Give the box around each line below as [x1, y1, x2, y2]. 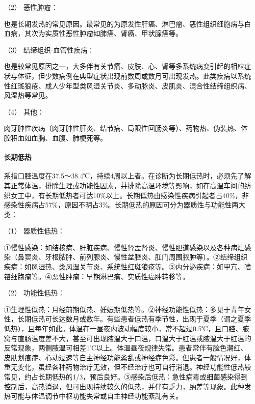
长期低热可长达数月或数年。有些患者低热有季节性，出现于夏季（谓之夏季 [17, 314, 251, 324]
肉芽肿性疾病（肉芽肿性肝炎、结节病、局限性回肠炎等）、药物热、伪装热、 [4, 123, 241, 133]
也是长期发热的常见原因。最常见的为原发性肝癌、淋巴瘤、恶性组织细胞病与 [4, 18, 244, 29]
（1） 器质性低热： [4, 226, 65, 236]
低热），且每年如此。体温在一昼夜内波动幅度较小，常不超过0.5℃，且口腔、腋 [4, 323, 250, 334]
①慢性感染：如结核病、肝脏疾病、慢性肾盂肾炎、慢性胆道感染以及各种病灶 [4, 242, 244, 252]
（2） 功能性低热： [4, 288, 65, 298]
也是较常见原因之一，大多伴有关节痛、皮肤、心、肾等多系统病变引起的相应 [4, 61, 244, 71]
